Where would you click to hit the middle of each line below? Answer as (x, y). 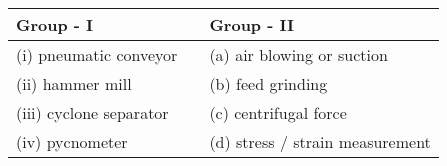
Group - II (251, 24)
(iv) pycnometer (72, 141)
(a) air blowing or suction (298, 54)
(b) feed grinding (268, 83)
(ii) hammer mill (74, 83)
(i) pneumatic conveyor (97, 54)
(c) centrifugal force (278, 112)
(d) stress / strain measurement (320, 141)
